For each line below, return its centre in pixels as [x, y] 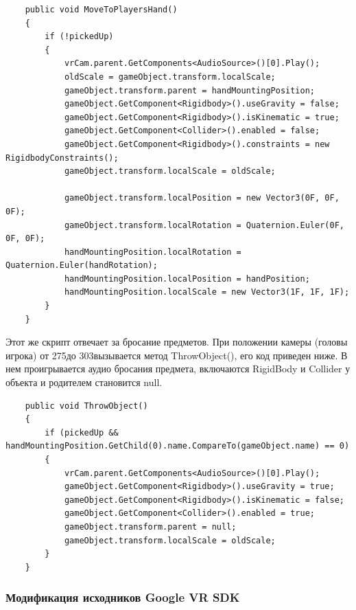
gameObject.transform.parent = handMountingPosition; [190, 90]
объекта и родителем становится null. [84, 382]
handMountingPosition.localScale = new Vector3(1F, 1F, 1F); [207, 292]
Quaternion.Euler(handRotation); [82, 266]
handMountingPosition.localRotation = [153, 252]
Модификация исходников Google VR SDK [123, 597]
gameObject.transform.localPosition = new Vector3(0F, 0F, [202, 198]
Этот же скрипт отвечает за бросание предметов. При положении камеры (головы [177, 342]
